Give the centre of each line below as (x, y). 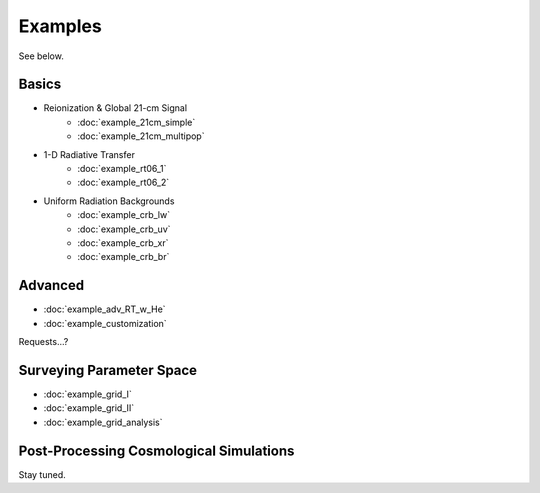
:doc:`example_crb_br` (123, 257)
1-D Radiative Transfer (89, 154)
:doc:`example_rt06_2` (123, 182)
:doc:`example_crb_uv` (124, 229)
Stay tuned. (42, 474)
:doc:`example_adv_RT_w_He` (104, 309)
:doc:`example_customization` (105, 323)
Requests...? (43, 342)
